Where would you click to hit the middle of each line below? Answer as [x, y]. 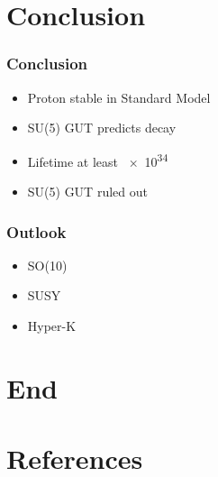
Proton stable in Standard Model [119, 97]
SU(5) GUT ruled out [87, 192]
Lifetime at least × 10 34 [98, 160]
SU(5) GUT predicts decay [102, 128]
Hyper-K [52, 326]
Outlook [36, 231]
